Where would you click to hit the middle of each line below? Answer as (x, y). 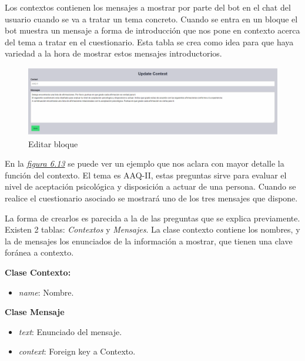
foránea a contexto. (39, 252)
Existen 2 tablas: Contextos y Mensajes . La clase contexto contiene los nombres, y (152, 229)
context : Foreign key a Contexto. (77, 351)
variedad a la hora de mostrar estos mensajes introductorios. (113, 53)
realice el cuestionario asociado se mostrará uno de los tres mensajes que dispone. (151, 198)
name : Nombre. (46, 292)
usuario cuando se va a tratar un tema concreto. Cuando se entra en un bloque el (151, 19)
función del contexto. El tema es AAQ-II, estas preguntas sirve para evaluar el (146, 175)
